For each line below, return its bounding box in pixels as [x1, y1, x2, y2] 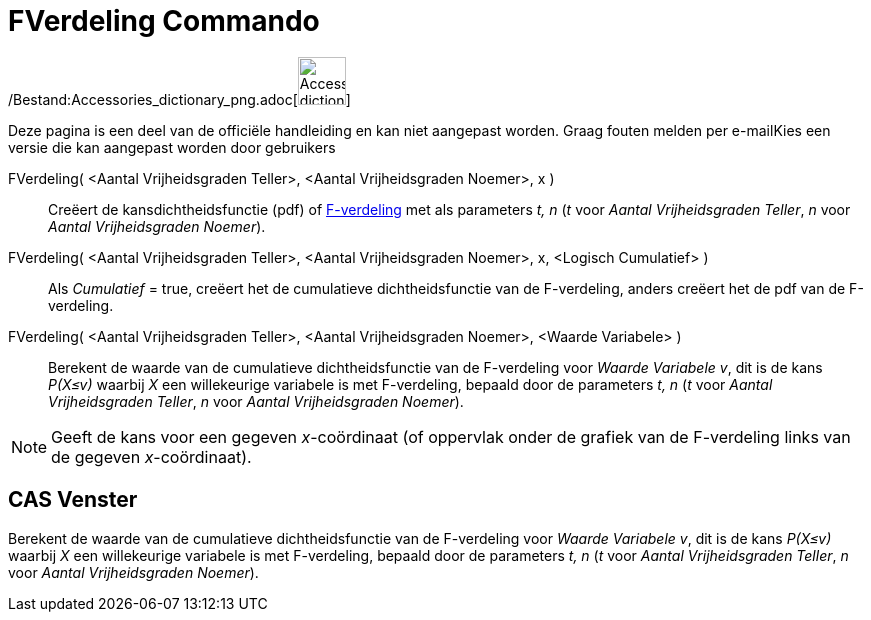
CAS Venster [8, 487, 138, 513]
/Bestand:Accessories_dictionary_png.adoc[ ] [8, 90, 351, 108]
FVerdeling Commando [8, 4, 320, 38]
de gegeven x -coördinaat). [51, 446, 252, 467]
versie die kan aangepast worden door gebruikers [8, 138, 336, 156]
